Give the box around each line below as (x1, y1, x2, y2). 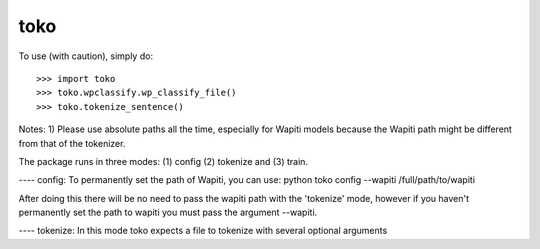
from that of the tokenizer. (18, 137, 126, 149)
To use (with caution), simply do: (18, 50, 154, 62)
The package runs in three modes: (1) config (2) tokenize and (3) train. (18, 155, 309, 167)
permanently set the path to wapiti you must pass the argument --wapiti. (18, 206, 318, 219)
